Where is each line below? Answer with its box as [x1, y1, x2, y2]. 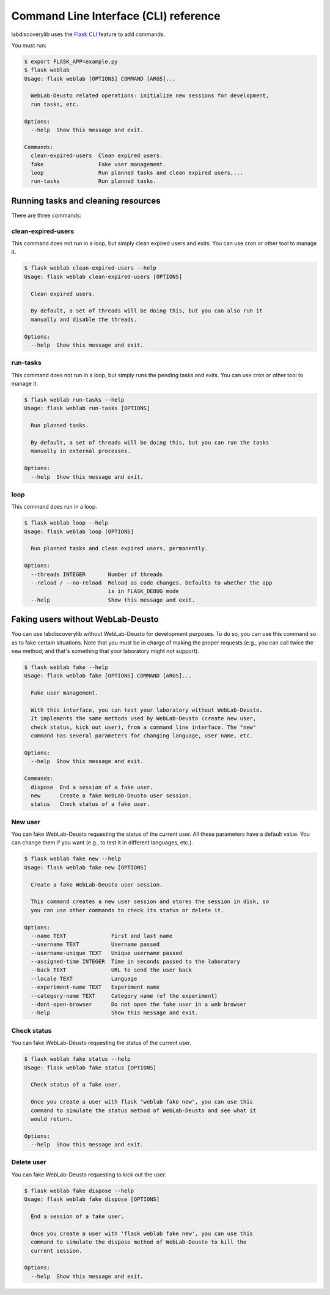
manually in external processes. [31, 448, 131, 455]
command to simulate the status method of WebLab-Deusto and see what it [31, 1107, 257, 1114]
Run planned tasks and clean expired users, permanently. [31, 545, 208, 552]
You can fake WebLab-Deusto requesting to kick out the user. [11, 1171, 167, 1178]
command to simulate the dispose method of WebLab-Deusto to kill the [31, 1239, 247, 1245]
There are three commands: [11, 212, 82, 219]
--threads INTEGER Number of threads [31, 570, 163, 578]
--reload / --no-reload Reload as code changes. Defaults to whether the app [31, 580, 273, 586]
